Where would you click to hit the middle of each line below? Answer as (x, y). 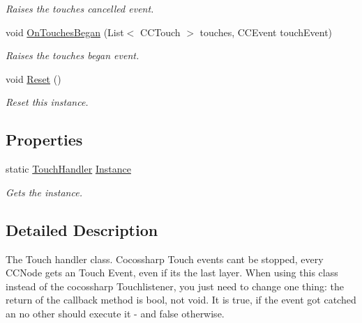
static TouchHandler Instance (68, 169)
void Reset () (33, 78)
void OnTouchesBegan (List (65, 32)
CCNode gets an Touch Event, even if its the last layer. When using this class (172, 273)
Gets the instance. (44, 192)
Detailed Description (82, 229)
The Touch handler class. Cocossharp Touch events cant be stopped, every (165, 259)
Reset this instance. (47, 102)
